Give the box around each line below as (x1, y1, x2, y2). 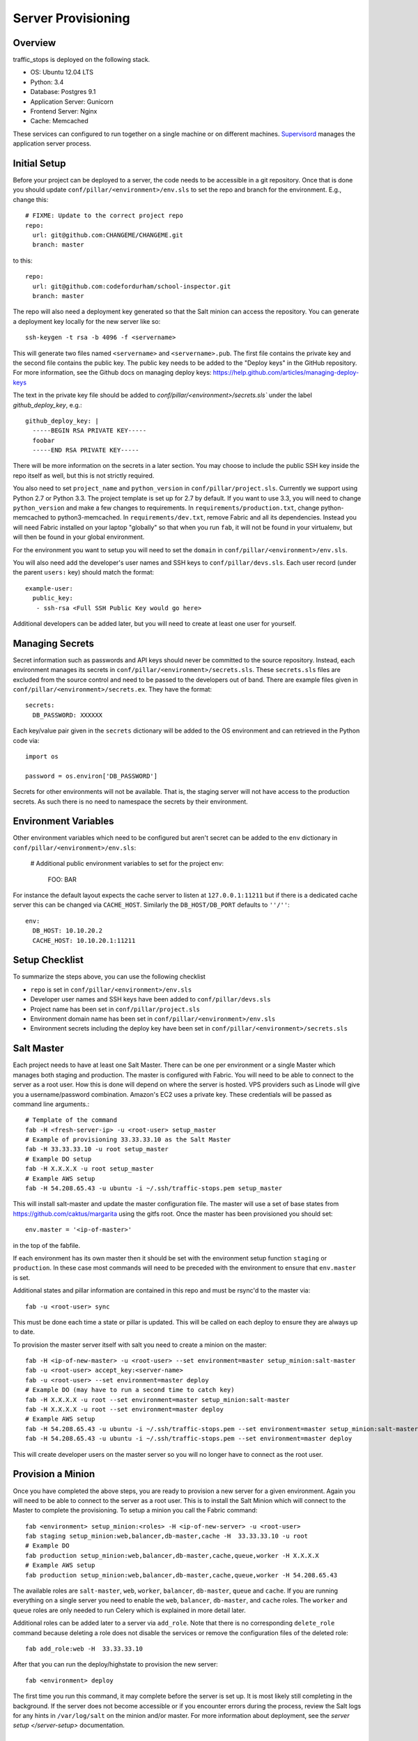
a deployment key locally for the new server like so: (13, 317, 161, 325)
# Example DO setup (25, 1155, 92, 1163)
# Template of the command (25, 1116, 118, 1124)
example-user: (25, 584, 73, 592)
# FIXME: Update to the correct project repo (25, 212, 184, 219)
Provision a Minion (13, 1468, 95, 1480)
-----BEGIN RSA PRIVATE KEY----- (32, 427, 147, 435)
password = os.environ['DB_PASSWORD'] (25, 772, 158, 780)
